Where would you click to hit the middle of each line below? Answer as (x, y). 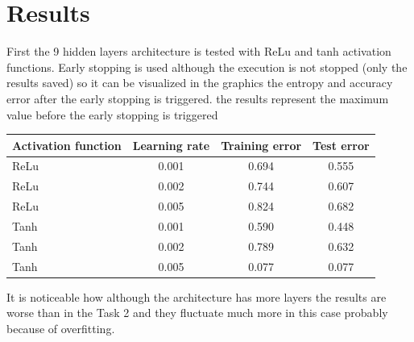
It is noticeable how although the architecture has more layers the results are (197, 296)
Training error (261, 145)
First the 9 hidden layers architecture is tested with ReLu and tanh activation (199, 51)
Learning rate (171, 145)
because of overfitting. (61, 328)
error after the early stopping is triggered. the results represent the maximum (198, 98)
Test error (341, 145)
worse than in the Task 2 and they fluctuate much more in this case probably (197, 313)
